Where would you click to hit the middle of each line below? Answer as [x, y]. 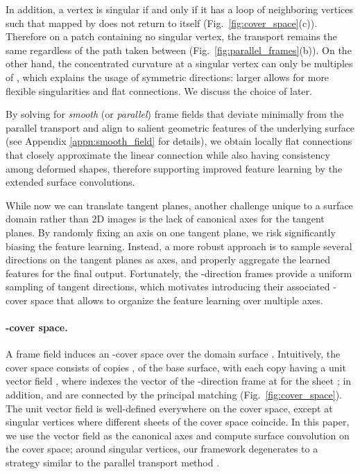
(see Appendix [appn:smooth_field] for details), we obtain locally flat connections [179, 141]
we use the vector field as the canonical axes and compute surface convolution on [178, 435]
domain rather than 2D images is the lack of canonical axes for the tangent [165, 219]
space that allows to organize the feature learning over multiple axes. [177, 300]
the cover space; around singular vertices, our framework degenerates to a [162, 449]
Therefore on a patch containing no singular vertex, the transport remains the [171, 36]
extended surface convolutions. [70, 182]
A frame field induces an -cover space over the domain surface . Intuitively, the [173, 354]
